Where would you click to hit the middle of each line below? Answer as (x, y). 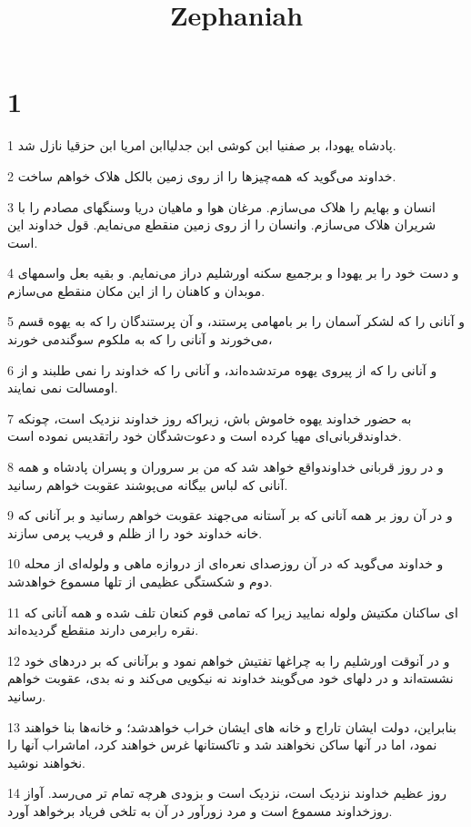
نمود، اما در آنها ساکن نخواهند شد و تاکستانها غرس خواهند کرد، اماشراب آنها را (222, 745)
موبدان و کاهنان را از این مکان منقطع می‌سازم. (136, 290)
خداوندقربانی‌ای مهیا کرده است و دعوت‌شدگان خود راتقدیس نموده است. (205, 436)
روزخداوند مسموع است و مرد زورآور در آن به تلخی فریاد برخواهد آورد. (200, 810)
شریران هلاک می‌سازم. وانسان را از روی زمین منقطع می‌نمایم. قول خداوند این (222, 225)
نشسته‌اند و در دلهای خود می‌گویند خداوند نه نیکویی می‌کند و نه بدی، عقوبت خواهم (230, 678)
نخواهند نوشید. (47, 762)
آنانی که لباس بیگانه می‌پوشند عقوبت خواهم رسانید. (148, 484)
